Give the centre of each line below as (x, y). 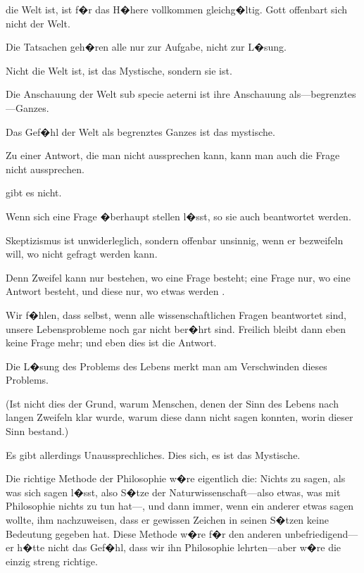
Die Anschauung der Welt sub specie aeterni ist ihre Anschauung (146, 94)
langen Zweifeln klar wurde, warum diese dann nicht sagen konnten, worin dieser (180, 417)
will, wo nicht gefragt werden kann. (82, 254)
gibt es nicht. (34, 193)
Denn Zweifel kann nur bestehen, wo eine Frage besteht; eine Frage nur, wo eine (178, 277)
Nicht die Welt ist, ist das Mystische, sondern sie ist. (119, 70)
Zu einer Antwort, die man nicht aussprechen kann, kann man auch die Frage (173, 155)
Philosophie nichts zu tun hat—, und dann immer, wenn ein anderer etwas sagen (180, 506)
